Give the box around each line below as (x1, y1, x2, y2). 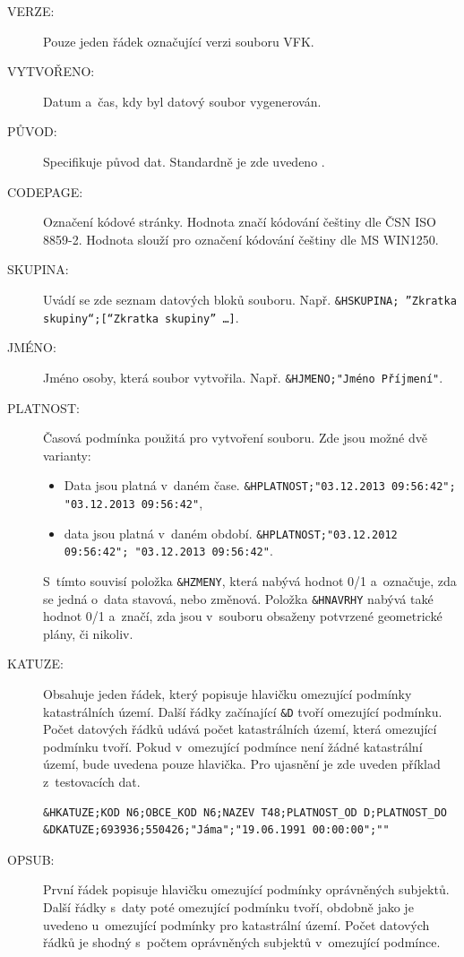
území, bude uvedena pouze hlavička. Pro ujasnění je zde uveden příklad (43, 754, 441, 773)
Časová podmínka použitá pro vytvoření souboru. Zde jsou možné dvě (43, 428, 427, 447)
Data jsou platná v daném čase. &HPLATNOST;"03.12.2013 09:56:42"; (64, 476, 456, 495)
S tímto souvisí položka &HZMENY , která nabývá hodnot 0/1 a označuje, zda (43, 571, 457, 590)
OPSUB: (7, 849, 55, 868)
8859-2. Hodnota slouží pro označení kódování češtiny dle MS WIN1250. (43, 229, 439, 248)
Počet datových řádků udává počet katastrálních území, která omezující (43, 720, 437, 738)
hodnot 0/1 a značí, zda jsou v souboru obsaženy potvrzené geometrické (43, 607, 443, 625)
